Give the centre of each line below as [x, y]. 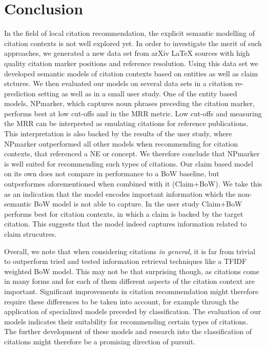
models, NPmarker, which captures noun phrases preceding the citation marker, [129, 103]
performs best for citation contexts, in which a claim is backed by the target [124, 213]
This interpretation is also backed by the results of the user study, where [118, 133]
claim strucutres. [30, 234]
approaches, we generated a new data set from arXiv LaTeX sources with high [127, 53]
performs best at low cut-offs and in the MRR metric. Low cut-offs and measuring [133, 113]
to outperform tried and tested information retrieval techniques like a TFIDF [126, 261]
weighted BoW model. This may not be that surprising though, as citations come [132, 271]
